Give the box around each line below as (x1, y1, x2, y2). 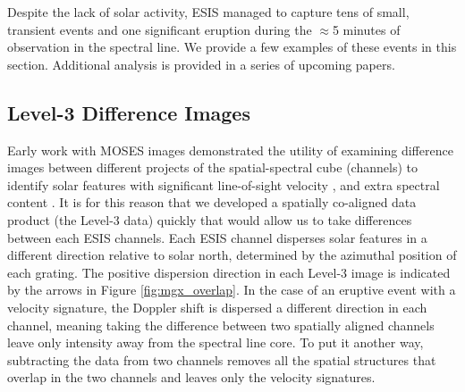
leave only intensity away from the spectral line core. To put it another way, (7, 333, 424, 352)
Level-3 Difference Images (7, 98, 250, 126)
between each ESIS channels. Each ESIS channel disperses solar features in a (7, 228, 427, 246)
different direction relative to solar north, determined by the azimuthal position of (7, 246, 457, 264)
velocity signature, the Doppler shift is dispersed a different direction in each (7, 297, 427, 316)
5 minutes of (332, 20, 401, 38)
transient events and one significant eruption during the (7, 20, 312, 38)
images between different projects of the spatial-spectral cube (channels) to (7, 158, 418, 177)
